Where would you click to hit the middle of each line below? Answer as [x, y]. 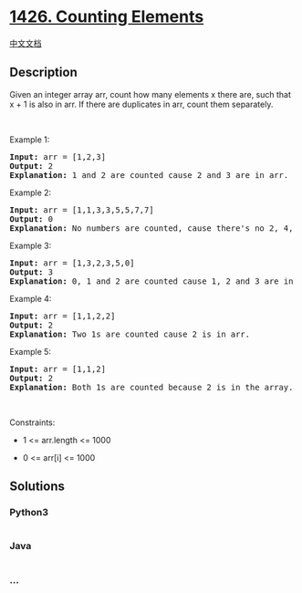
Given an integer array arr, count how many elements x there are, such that [151, 94]
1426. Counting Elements [107, 17]
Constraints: [32, 422]
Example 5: [31, 351]
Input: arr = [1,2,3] [58, 156]
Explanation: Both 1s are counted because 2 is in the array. [151, 387]
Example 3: [31, 245]
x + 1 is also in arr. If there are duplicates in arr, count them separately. [141, 104]
